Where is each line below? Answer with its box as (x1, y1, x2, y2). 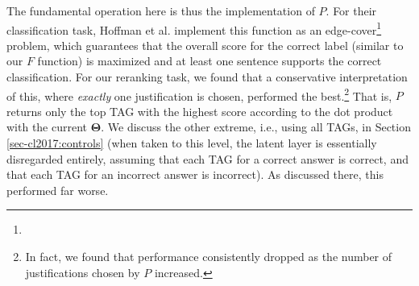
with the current (6, 118, 88, 135)
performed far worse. (6, 181, 109, 198)
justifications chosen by (25, 263, 140, 280)
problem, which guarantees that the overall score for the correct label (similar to (6, 36, 404, 53)
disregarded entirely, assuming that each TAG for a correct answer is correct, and (6, 150, 409, 167)
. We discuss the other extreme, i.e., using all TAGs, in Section (101, 118, 411, 135)
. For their (326, 2, 377, 19)
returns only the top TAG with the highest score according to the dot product (6, 102, 393, 119)
